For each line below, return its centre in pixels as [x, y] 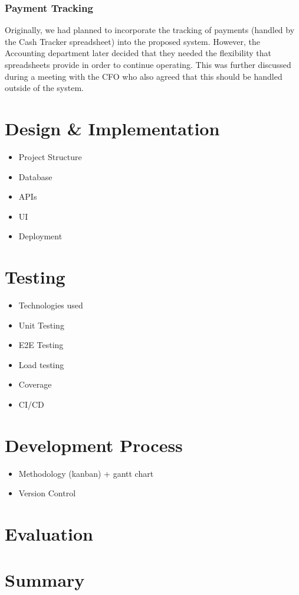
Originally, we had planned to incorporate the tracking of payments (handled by [150, 30]
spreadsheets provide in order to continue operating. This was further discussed [148, 64]
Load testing [41, 364]
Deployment [40, 236]
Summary [45, 580]
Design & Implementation [112, 128]
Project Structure [50, 156]
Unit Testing [41, 325]
